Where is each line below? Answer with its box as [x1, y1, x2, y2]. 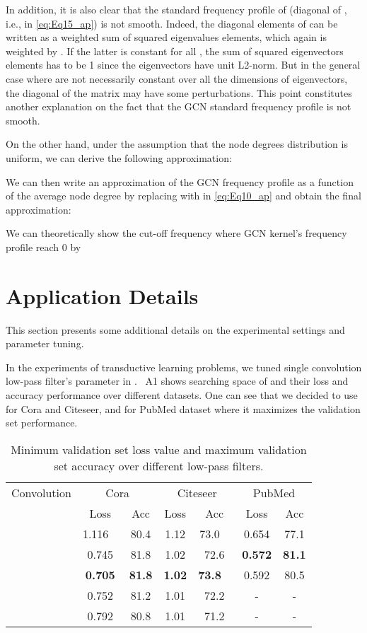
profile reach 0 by [6, 239, 81, 254]
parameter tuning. [6, 336, 84, 351]
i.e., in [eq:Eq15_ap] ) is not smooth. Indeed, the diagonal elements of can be [6, 16, 338, 30]
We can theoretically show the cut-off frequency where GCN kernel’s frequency [6, 226, 347, 240]
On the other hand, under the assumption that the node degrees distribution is [6, 137, 348, 151]
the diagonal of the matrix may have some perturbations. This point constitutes [6, 85, 352, 100]
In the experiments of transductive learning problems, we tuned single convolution [6, 359, 362, 374]
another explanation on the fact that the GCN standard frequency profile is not [6, 99, 351, 114]
